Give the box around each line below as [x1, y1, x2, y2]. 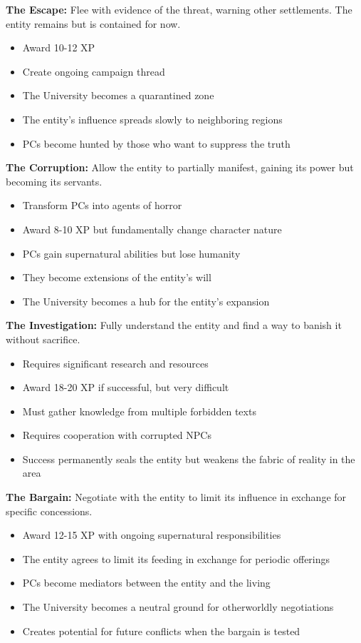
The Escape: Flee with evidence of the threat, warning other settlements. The [6, 2, 352, 16]
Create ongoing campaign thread [22, 64, 165, 79]
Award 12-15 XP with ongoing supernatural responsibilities [22, 527, 281, 542]
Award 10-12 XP [22, 40, 95, 55]
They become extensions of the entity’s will [22, 270, 211, 285]
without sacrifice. [6, 331, 80, 346]
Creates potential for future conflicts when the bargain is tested [22, 623, 300, 638]
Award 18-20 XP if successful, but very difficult [22, 380, 229, 395]
